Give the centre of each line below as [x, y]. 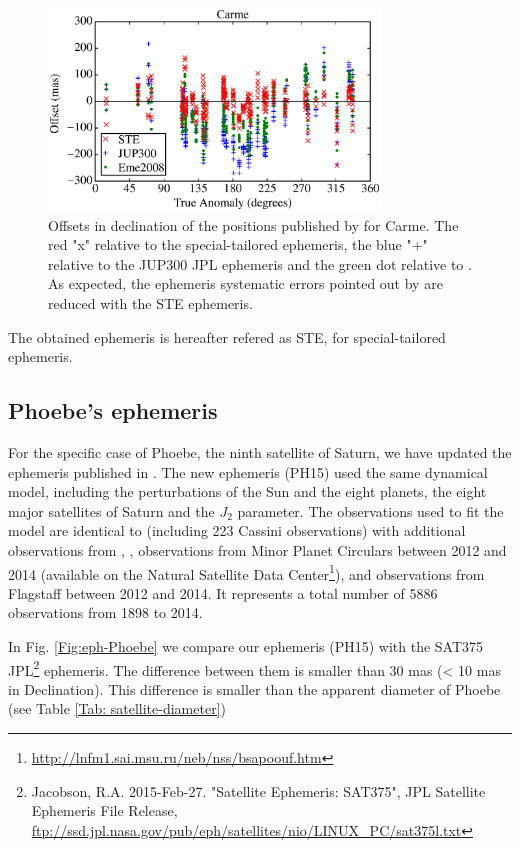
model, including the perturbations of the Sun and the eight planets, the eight [247, 491]
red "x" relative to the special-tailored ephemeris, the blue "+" [238, 244]
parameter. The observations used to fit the [370, 510]
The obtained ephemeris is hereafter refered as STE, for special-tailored [227, 336]
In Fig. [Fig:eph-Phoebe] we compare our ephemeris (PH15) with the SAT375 [246, 645]
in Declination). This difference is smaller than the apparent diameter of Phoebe [254, 688]
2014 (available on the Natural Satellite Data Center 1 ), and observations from [246, 572]
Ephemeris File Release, [104, 810]
